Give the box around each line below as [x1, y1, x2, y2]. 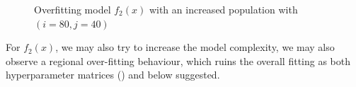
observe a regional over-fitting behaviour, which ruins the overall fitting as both [6, 53, 351, 68]
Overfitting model [34, 2, 111, 16]
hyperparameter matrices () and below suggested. [6, 67, 220, 82]
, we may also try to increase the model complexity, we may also [55, 40, 335, 54]
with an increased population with [149, 2, 298, 16]
